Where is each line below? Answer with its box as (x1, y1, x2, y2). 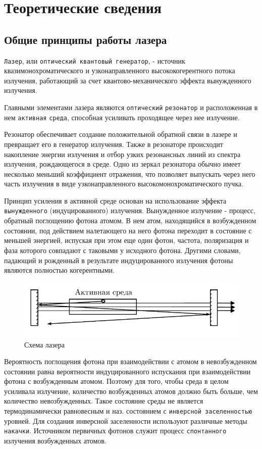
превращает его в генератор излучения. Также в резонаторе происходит (4, 138, 223, 149)
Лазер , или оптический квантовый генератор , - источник (4, 55, 185, 66)
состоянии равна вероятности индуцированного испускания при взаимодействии (4, 366, 251, 376)
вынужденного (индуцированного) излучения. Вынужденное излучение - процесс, (4, 205, 255, 216)
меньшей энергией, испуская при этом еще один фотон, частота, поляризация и (4, 235, 249, 245)
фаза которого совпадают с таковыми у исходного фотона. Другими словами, (4, 244, 241, 255)
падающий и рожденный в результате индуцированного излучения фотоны (4, 255, 233, 265)
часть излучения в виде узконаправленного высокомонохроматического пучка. (4, 178, 244, 189)
